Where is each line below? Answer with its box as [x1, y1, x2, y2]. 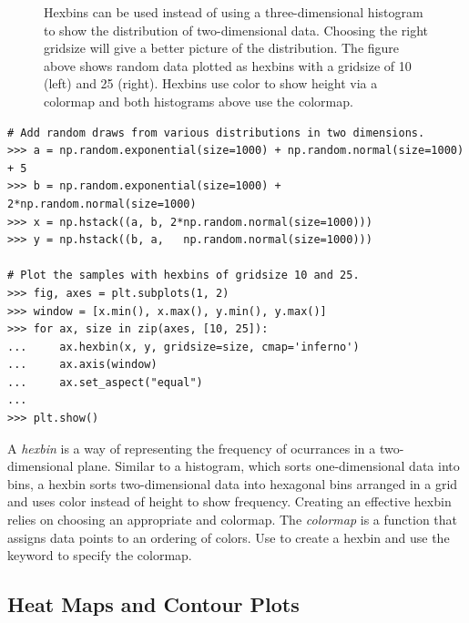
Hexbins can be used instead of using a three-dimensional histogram [44, 3, 423, 21]
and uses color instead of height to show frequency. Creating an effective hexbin [7, 492, 452, 511]
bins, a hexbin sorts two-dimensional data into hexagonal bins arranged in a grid [7, 474, 458, 493]
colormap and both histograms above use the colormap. [44, 91, 353, 110]
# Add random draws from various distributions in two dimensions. [7, 126, 425, 139]
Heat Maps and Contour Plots [7, 590, 300, 618]
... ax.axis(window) [7, 358, 158, 372]
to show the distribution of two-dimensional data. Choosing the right [44, 20, 428, 39]
